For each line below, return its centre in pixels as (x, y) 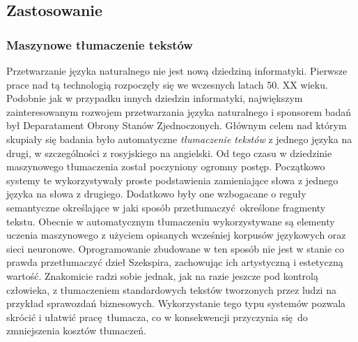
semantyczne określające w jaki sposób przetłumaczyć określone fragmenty (166, 207)
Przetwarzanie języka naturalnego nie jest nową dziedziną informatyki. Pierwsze (177, 70)
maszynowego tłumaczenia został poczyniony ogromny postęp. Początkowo (166, 166)
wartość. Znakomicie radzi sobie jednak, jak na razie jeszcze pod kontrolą (162, 275)
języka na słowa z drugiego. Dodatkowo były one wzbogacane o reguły (156, 194)
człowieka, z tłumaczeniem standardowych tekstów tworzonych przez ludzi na (171, 289)
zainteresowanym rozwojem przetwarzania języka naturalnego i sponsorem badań (179, 111)
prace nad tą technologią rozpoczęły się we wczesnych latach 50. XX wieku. (167, 84)
